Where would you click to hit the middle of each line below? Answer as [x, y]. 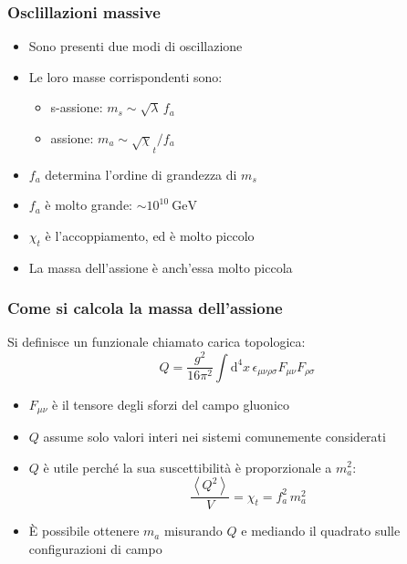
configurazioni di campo [95, 548]
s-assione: [77, 107]
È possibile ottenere [84, 531]
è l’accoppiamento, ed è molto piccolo [150, 235]
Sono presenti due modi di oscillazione [136, 46]
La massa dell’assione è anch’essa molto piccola [161, 267]
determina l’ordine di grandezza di [141, 174]
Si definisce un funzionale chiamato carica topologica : [157, 342]
